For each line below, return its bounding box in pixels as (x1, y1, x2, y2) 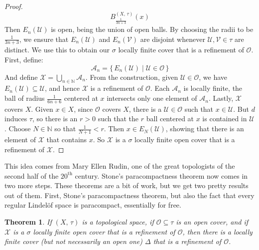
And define (4, 71, 38, 82)
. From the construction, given (85, 71, 178, 82)
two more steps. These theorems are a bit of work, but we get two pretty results (4, 180, 249, 191)
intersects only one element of (107, 93, 197, 103)
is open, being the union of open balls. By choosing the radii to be (51, 24, 254, 34)
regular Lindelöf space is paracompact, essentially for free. (4, 200, 181, 210)
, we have (199, 71, 228, 82)
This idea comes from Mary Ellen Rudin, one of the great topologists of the (4, 161, 235, 171)
